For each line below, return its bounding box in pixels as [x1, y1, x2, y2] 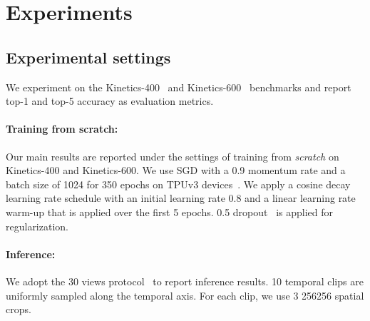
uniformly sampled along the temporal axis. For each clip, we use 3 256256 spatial [6, 287, 364, 302]
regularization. [6, 218, 68, 233]
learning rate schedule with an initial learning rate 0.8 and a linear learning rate [6, 190, 356, 205]
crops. [6, 302, 31, 317]
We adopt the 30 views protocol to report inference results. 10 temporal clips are [6, 273, 364, 288]
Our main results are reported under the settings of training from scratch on [6, 148, 339, 163]
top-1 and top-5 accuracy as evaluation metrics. [6, 93, 214, 108]
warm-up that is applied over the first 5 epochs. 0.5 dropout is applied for [6, 204, 334, 219]
